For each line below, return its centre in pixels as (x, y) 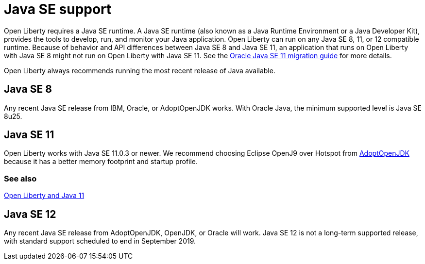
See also (20, 178)
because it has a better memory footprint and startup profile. (101, 162)
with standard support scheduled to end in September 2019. (100, 241)
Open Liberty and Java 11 (44, 196)
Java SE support (58, 9)
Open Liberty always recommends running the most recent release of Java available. (140, 70)
